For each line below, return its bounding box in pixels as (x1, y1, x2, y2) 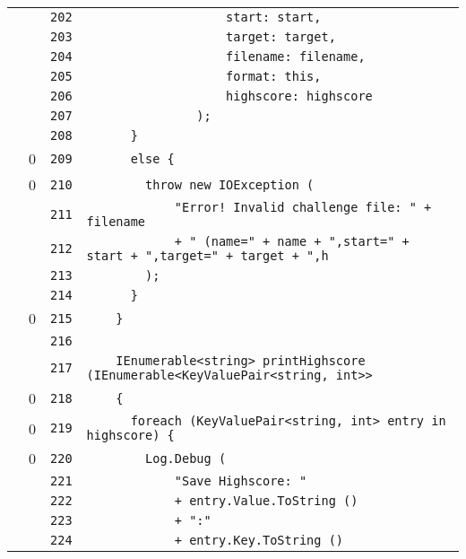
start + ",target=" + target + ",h (86, 249, 329, 263)
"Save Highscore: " (174, 474, 307, 488)
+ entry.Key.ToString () (174, 533, 344, 547)
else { (130, 151, 175, 166)
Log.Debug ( (145, 450, 227, 466)
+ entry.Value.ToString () (174, 493, 358, 508)
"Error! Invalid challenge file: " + (174, 200, 432, 214)
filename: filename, (226, 49, 366, 64)
